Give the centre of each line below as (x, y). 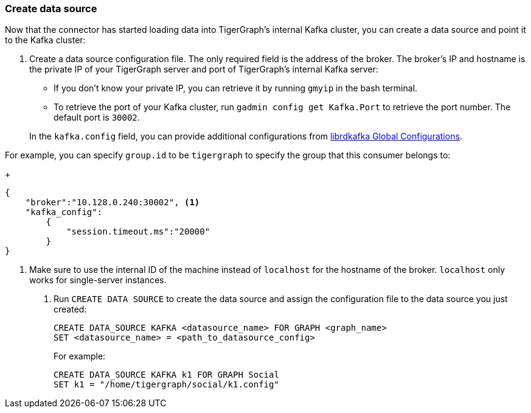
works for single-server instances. (98, 280)
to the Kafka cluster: (45, 40)
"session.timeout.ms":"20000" (138, 232)
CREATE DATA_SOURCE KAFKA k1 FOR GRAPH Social (166, 375)
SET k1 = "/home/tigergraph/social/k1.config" (166, 385)
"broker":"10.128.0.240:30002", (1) (113, 203)
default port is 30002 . (97, 118)
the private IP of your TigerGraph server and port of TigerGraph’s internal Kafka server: (204, 69)
